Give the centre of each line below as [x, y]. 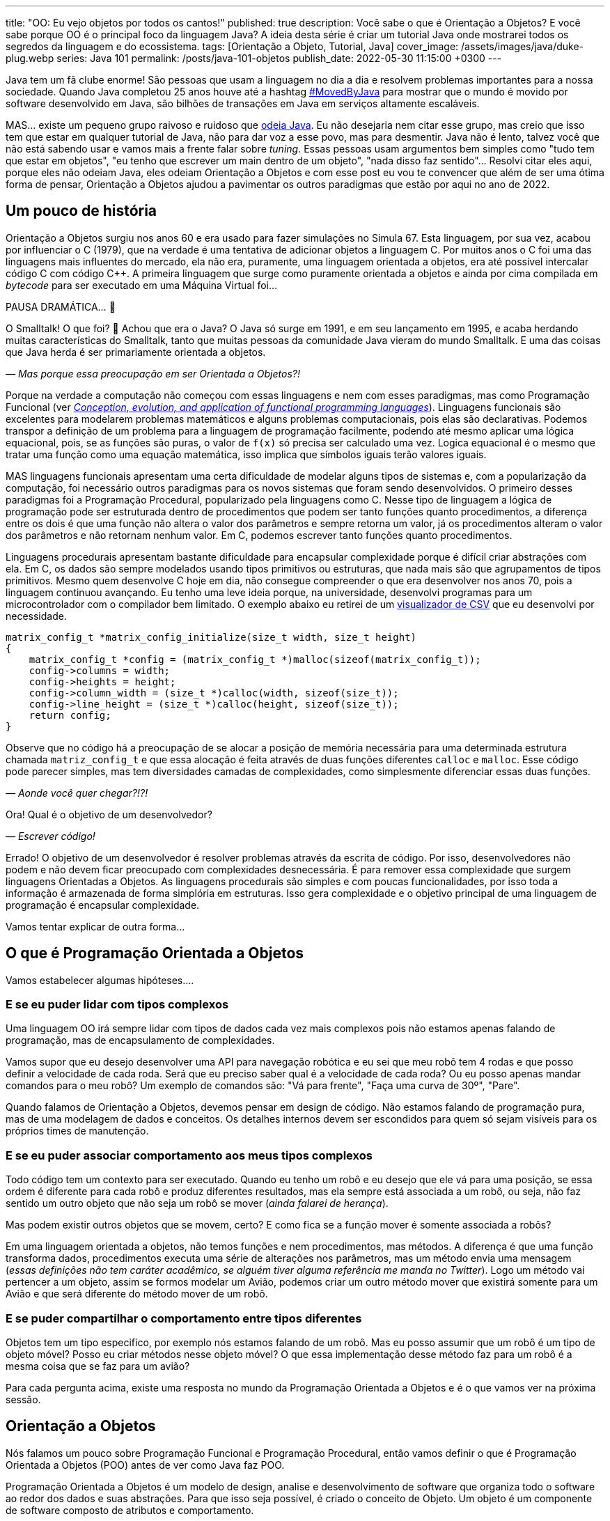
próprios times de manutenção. [77, 1131]
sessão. [23, 1399]
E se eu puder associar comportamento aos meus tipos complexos [189, 1155]
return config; [70, 715]
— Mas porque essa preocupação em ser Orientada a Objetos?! [153, 373]
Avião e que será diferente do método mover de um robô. [137, 1294]
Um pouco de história [81, 211]
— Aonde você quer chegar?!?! [77, 793]
